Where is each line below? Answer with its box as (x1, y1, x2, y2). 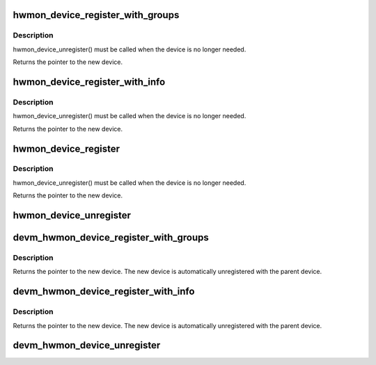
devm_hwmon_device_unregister (13, 339, 161, 351)
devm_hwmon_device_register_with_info (13, 286, 195, 298)
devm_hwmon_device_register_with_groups (13, 232, 209, 243)
